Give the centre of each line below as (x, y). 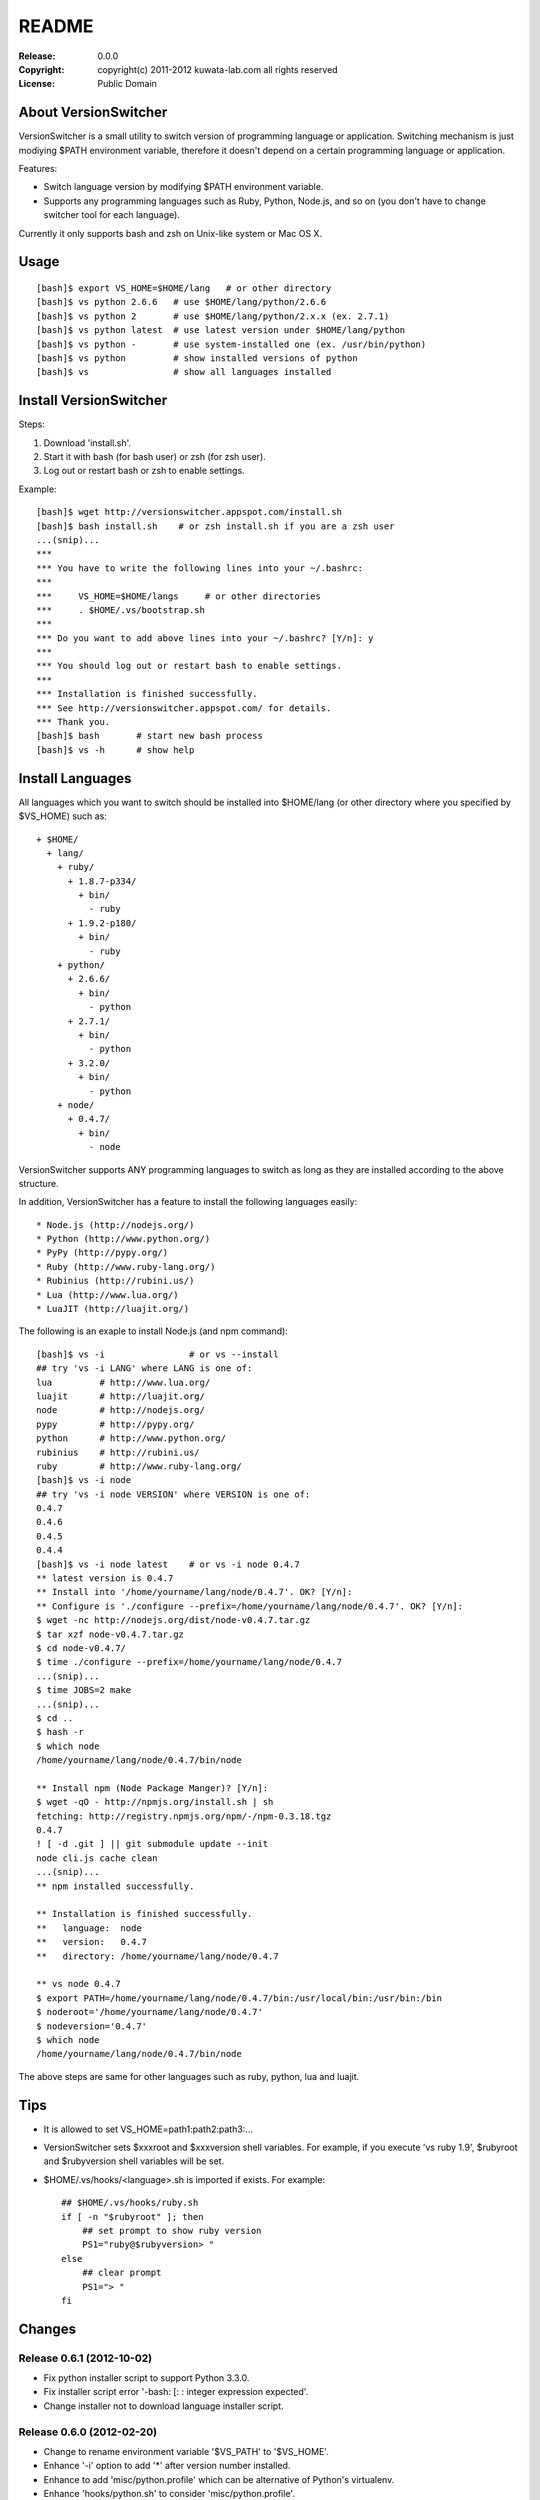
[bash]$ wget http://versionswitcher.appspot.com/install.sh (189, 512)
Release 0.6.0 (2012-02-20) (88, 2432)
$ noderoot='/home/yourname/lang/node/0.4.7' (150, 2012)
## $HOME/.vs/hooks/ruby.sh (130, 2203)
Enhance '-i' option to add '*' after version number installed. (167, 2466)
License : (36, 84)
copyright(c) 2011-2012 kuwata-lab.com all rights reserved (218, 69)
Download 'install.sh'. (87, 442)
